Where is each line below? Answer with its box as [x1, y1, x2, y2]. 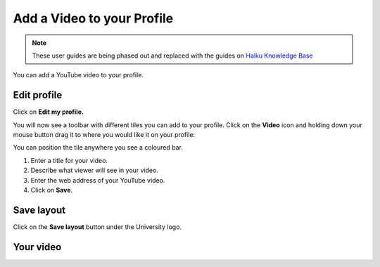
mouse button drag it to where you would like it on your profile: [13, 131, 196, 139]
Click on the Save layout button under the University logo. [13, 222, 182, 231]
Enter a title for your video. [30, 156, 108, 164]
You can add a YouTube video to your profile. [13, 71, 144, 79]
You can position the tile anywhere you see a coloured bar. [13, 143, 183, 152]
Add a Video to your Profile [13, 11, 174, 26]
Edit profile [13, 89, 63, 101]
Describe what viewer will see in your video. [30, 166, 158, 175]
